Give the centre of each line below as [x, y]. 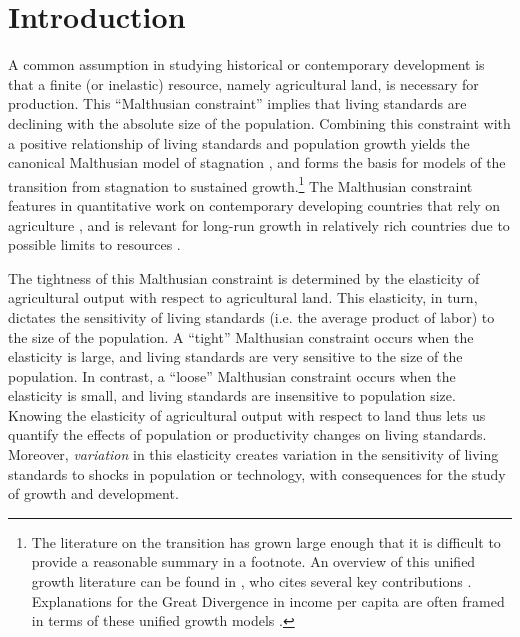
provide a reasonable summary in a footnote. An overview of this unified [253, 561]
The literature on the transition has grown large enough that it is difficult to [266, 541]
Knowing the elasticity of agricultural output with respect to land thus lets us [247, 414]
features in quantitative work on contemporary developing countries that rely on [254, 204]
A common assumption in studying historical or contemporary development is [246, 64]
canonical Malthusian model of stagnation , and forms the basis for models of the [257, 162]
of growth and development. [93, 493]
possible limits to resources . [94, 244]
